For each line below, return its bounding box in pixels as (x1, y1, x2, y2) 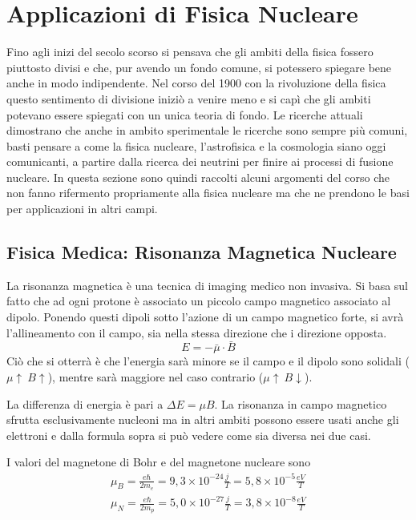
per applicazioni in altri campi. (6, 200, 158, 217)
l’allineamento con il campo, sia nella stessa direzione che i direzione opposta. (6, 324, 387, 341)
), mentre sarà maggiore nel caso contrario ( (47, 369, 264, 385)
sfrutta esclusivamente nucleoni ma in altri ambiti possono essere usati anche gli (6, 411, 399, 428)
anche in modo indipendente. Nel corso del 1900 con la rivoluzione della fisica (6, 75, 386, 91)
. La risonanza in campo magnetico (214, 395, 387, 412)
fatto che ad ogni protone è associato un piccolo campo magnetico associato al (6, 292, 391, 309)
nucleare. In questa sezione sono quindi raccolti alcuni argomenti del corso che (6, 168, 390, 185)
